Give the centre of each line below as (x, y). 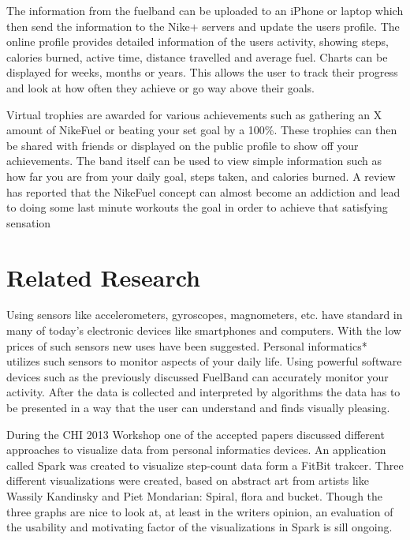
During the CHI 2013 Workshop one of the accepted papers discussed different (196, 434)
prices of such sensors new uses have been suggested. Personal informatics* (187, 345)
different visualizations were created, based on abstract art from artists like (188, 480)
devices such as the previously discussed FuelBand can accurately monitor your (198, 376)
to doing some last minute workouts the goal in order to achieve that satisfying (197, 207)
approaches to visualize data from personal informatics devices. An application (196, 450)
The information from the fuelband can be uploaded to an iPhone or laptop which (205, 10)
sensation (29, 222)
